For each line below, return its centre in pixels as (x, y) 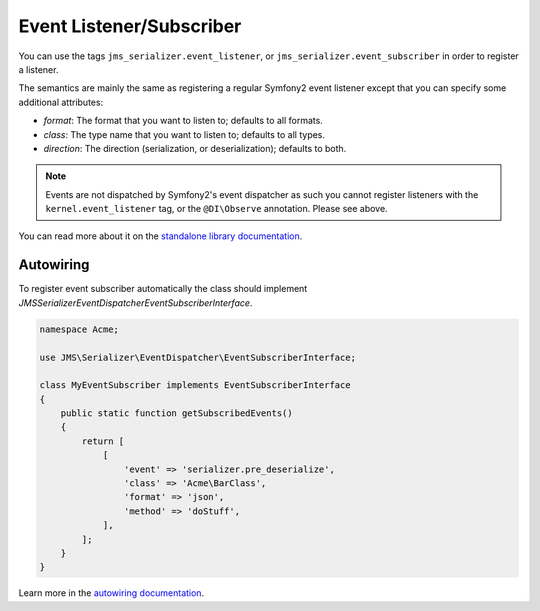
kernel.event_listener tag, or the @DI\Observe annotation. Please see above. (217, 209)
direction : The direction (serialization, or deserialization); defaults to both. (195, 148)
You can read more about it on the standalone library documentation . (160, 236)
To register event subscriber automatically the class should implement (163, 289)
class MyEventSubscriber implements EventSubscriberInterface (195, 385)
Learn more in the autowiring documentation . (111, 593)
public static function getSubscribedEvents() (177, 413)
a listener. (38, 69)
